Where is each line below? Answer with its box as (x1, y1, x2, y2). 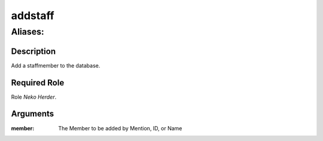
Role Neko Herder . (11, 93, 57, 100)
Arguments (11, 109, 54, 119)
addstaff (11, 9, 55, 22)
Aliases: (11, 26, 44, 37)
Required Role (11, 78, 65, 88)
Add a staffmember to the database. (11, 62, 100, 69)
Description (11, 46, 56, 56)
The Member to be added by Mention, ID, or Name (58, 124, 182, 131)
